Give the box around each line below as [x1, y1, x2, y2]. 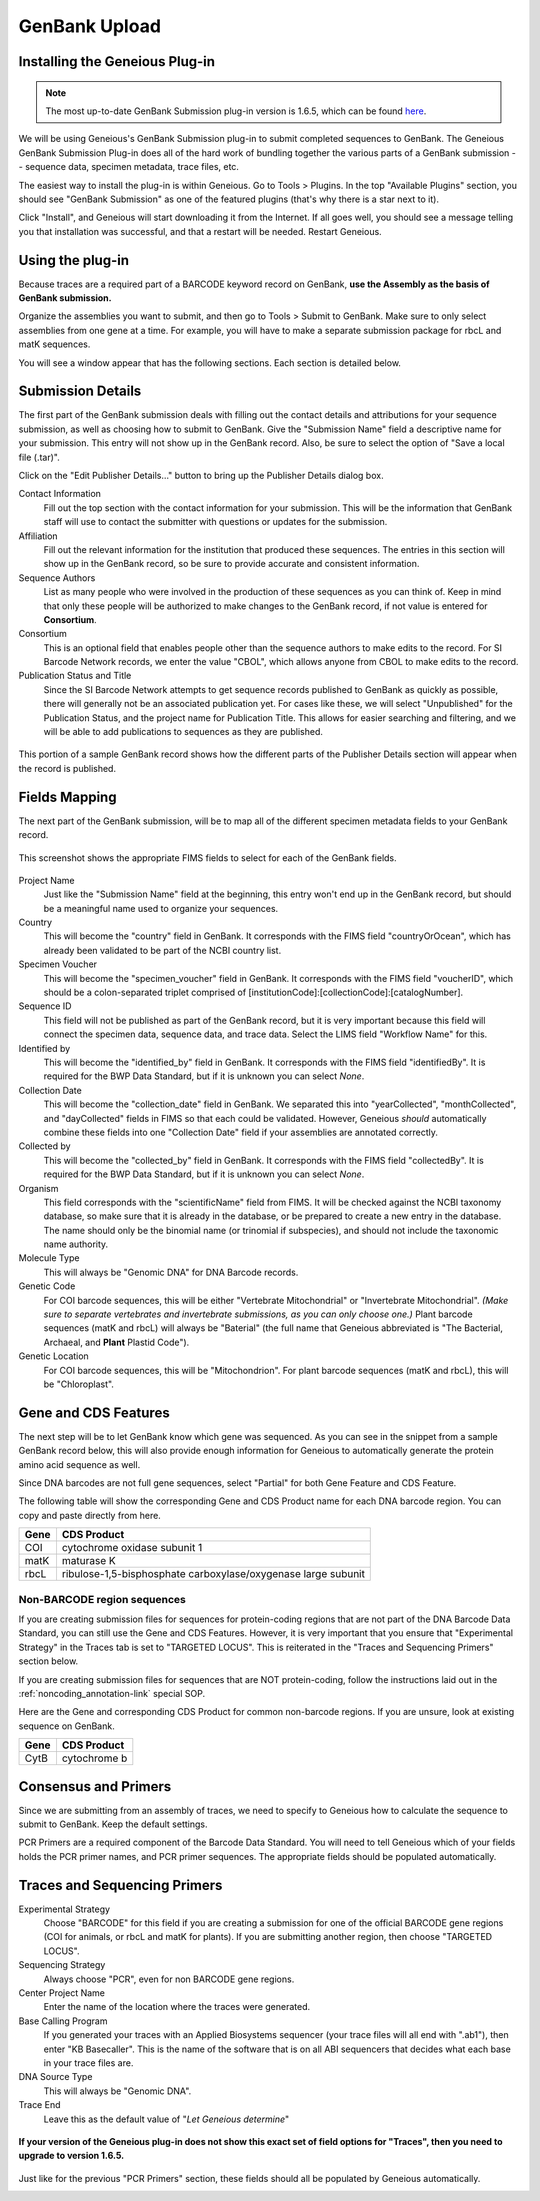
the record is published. [18, 762, 117, 774]
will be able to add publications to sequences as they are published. [43, 726, 324, 738]
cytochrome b [61, 1751, 128, 1765]
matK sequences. [18, 338, 91, 350]
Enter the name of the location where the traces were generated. [43, 2001, 311, 2013]
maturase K [61, 1554, 116, 1568]
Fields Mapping [18, 788, 117, 805]
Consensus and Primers [18, 1778, 172, 1795]
